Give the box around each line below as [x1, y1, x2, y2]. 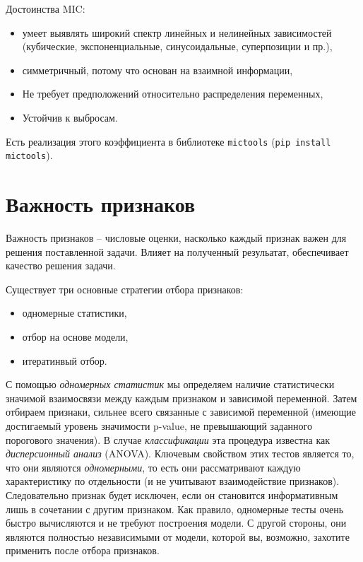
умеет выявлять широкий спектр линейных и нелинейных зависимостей [22, 25, 332, 40]
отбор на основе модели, [22, 329, 129, 344]
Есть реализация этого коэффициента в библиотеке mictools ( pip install [6, 134, 331, 148]
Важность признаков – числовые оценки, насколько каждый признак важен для [6, 230, 347, 245]
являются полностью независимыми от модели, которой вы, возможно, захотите [6, 529, 350, 544]
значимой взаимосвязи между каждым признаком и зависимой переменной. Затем [6, 390, 357, 405]
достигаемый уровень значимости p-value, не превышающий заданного [6, 418, 312, 433]
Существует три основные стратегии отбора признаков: [6, 281, 244, 296]
